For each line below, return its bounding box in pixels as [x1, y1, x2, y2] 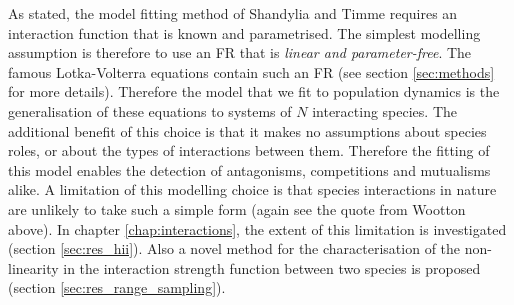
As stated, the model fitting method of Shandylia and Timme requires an [8, 3, 458, 23]
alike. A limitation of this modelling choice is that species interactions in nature [8, 179, 497, 200]
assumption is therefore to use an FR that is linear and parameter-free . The [8, 42, 472, 63]
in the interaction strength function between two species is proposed [63, 257, 481, 278]
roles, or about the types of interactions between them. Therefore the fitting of [8, 140, 490, 161]
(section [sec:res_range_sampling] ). [8, 277, 226, 298]
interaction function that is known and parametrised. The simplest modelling [8, 22, 481, 43]
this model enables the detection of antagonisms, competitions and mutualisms [8, 159, 491, 180]
